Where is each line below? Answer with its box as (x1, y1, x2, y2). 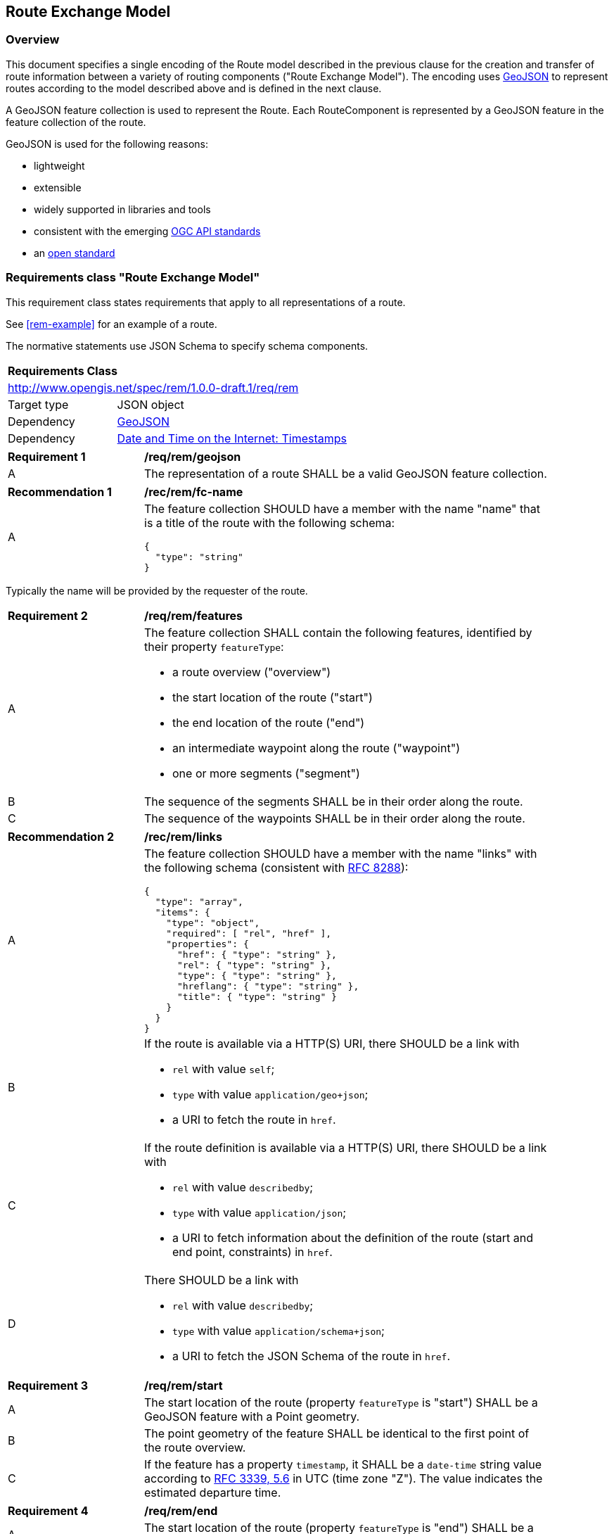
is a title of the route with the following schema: (144, 515, 395, 530)
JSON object (117, 397, 184, 412)
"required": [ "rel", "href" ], (166, 927, 332, 939)
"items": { (155, 906, 210, 918)
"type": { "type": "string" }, (177, 970, 337, 981)
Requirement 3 (8, 1378, 88, 1393)
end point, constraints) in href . (172, 1244, 333, 1259)
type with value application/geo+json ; (172, 1086, 369, 1101)
